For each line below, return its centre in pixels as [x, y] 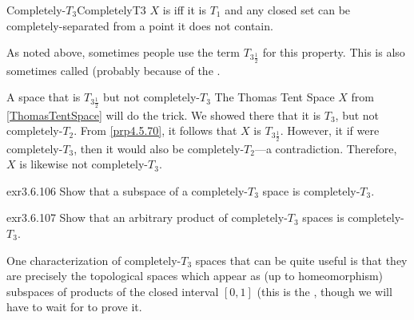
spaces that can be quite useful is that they [301, 260]
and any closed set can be [288, 10]
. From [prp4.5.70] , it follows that [155, 130]
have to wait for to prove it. [74, 307]
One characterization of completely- [94, 260]
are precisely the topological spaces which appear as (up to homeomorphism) [195, 276]
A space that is [44, 97]
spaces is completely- [353, 217]
